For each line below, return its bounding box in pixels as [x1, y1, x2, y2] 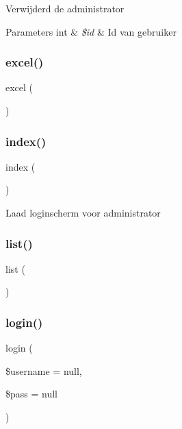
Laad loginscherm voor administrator [5, 206, 161, 219]
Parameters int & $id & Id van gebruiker [5, 24, 177, 38]
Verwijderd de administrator [5, 1, 125, 15]
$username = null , [5, 363, 82, 378]
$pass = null [5, 387, 58, 401]
